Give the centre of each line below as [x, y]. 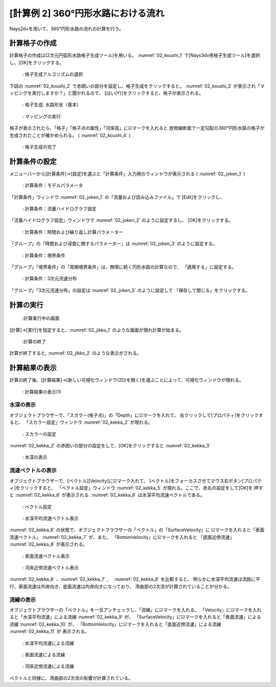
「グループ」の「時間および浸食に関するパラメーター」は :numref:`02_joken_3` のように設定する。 [113, 244]
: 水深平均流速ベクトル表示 [50, 518]
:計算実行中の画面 [41, 318]
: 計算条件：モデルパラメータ [53, 185]
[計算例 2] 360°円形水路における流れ [87, 13]
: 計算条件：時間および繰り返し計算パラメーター [73, 232]
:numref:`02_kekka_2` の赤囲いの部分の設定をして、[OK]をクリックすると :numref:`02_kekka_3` [110, 445]
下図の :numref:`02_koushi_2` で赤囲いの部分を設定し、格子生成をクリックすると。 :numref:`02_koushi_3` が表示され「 [135, 86]
